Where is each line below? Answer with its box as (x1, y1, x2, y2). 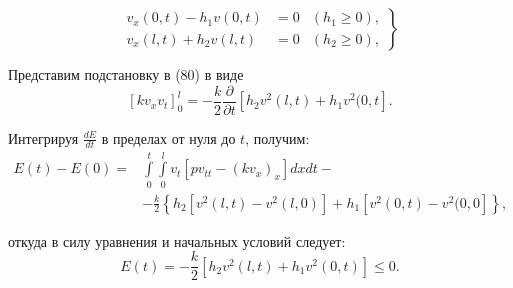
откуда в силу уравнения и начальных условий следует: (8, 230, 346, 251)
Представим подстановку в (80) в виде (8, 64, 244, 84)
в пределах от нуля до (101, 127, 236, 148)
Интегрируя (8, 127, 79, 148)
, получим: (245, 127, 310, 148)
